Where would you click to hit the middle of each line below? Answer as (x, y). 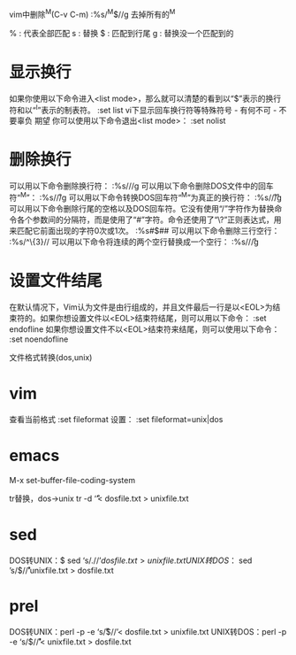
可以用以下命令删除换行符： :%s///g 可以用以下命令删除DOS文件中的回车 (141, 186)
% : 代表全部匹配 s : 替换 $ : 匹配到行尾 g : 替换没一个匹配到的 (121, 33)
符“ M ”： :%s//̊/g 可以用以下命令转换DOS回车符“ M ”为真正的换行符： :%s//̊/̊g (146, 196)
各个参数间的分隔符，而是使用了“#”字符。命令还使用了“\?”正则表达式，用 (149, 220)
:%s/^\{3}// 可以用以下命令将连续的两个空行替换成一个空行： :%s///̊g (134, 242)
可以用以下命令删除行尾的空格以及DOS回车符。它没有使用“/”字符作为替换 (142, 208)
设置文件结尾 (56, 281)
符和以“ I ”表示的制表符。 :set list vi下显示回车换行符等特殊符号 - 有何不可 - (143, 109)
